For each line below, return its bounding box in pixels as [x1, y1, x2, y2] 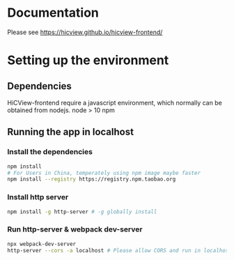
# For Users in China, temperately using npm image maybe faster [7, 169, 201, 176]
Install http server [7, 192, 69, 202]
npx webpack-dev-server [7, 240, 77, 247]
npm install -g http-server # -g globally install [7, 208, 157, 215]
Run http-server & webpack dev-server [7, 224, 143, 234]
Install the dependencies [7, 147, 93, 157]
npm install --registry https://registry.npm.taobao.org [7, 176, 176, 183]
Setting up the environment [7, 52, 169, 68]
